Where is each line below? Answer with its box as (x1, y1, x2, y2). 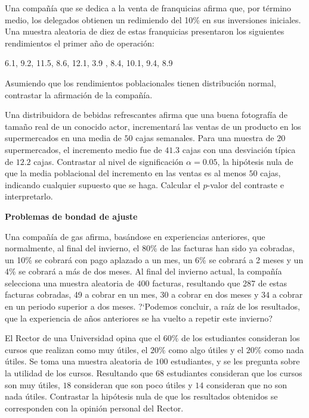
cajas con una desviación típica (182, 143, 296, 155)
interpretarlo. (5, 190, 53, 202)
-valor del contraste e (207, 178, 284, 191)
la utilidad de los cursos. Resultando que (5, 367, 153, 379)
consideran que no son (206, 378, 288, 391)
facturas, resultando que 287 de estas (152, 276, 288, 289)
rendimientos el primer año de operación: (5, 36, 154, 49)
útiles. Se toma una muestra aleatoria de (5, 355, 153, 367)
